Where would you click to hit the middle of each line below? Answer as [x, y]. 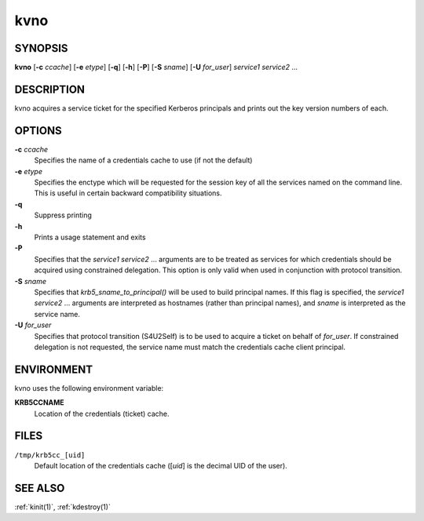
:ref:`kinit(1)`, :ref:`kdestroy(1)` [63, 507]
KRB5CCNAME [39, 403]
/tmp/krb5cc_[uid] [50, 455]
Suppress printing [63, 215]
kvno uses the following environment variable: [89, 388]
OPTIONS [38, 131]
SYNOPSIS [41, 48]
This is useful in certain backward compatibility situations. [128, 193]
